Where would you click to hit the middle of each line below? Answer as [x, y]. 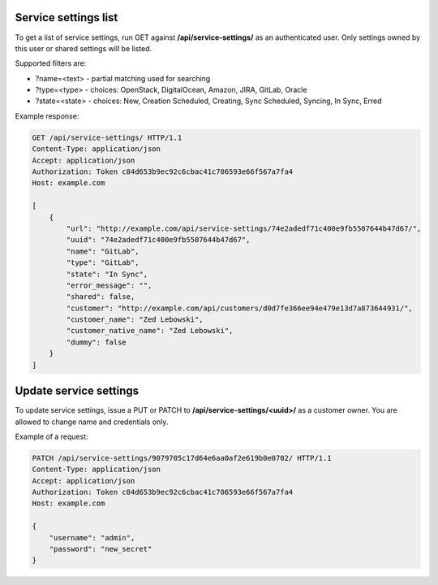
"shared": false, [101, 297]
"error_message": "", [109, 285]
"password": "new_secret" [101, 549]
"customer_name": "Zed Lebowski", [135, 320]
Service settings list [67, 17]
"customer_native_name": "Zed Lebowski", [150, 331]
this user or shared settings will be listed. [84, 48]
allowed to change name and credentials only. [92, 422]
